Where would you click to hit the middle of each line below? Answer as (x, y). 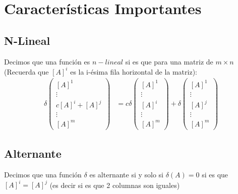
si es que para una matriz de (169, 61)
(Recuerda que (26, 71)
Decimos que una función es (47, 61)
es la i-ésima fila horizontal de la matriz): (134, 71)
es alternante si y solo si (126, 175)
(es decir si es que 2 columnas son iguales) (115, 185)
